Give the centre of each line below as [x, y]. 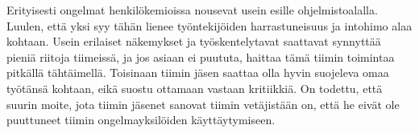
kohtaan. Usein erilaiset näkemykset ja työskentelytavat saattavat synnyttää [194, 41]
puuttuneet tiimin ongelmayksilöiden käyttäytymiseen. [141, 120]
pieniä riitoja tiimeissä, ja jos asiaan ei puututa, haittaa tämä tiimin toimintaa [201, 56]
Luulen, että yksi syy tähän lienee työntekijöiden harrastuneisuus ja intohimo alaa [209, 25]
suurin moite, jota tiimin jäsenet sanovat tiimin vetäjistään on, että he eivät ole [203, 104]
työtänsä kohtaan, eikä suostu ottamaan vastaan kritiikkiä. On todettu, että [195, 88]
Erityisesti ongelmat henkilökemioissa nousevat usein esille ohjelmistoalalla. [192, 10]
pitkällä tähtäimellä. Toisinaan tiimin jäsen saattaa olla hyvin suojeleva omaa [198, 73]
